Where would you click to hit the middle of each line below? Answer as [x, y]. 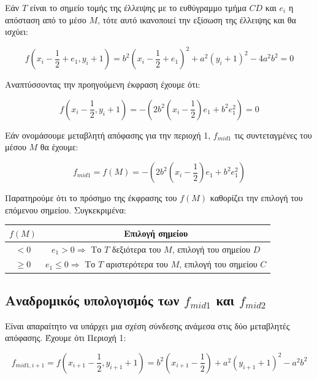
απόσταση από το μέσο [46, 19]
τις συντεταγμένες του [273, 135]
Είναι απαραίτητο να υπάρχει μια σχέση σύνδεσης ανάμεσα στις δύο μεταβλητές [147, 325]
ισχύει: [17, 32]
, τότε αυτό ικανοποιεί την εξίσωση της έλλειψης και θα [197, 19]
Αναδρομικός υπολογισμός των [92, 300]
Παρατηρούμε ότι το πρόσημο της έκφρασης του [91, 198]
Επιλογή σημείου [156, 233]
